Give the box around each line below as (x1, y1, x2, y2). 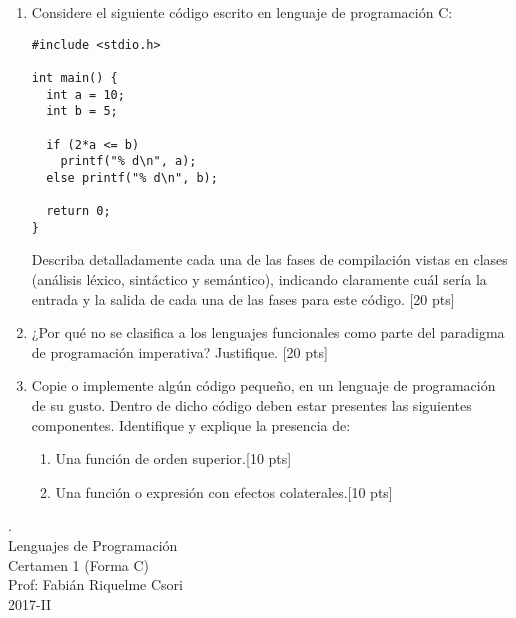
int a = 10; (46, 87, 125, 102)
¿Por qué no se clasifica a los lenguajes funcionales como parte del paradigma (31, 322, 505, 343)
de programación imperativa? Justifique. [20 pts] (31, 341, 328, 362)
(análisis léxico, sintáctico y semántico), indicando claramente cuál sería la (31, 269, 487, 290)
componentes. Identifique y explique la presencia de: (31, 414, 351, 435)
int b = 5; (46, 104, 118, 119)
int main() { (31, 70, 118, 85)
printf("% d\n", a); (60, 154, 197, 169)
